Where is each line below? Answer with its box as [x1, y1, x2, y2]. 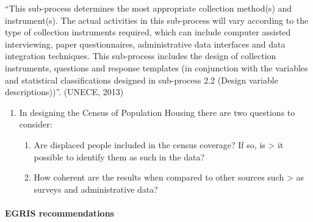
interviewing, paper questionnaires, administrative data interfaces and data [5, 37, 286, 50]
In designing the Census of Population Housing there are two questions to [19, 106, 295, 118]
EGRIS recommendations [5, 206, 114, 219]
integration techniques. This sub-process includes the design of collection [5, 49, 276, 62]
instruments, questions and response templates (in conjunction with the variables [5, 61, 308, 74]
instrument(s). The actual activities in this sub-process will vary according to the [5, 13, 309, 26]
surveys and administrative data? [34, 182, 158, 195]
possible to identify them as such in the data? [34, 150, 205, 163]
